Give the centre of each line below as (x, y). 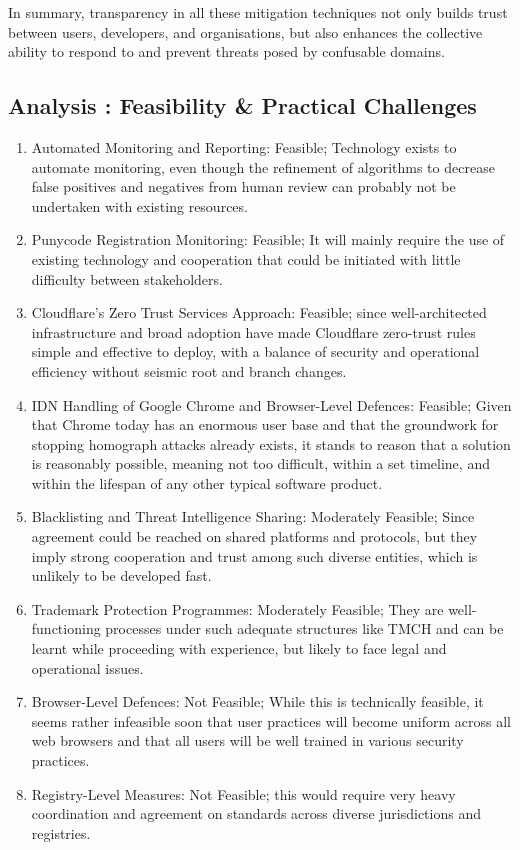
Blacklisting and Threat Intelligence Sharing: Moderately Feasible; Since (253, 516)
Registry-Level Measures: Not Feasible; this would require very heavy (243, 793)
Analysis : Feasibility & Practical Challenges (242, 105)
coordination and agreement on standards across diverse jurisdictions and (256, 813)
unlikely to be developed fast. (121, 575)
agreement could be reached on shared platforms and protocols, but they (254, 536)
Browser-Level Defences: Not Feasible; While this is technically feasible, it (257, 701)
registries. (61, 832)
